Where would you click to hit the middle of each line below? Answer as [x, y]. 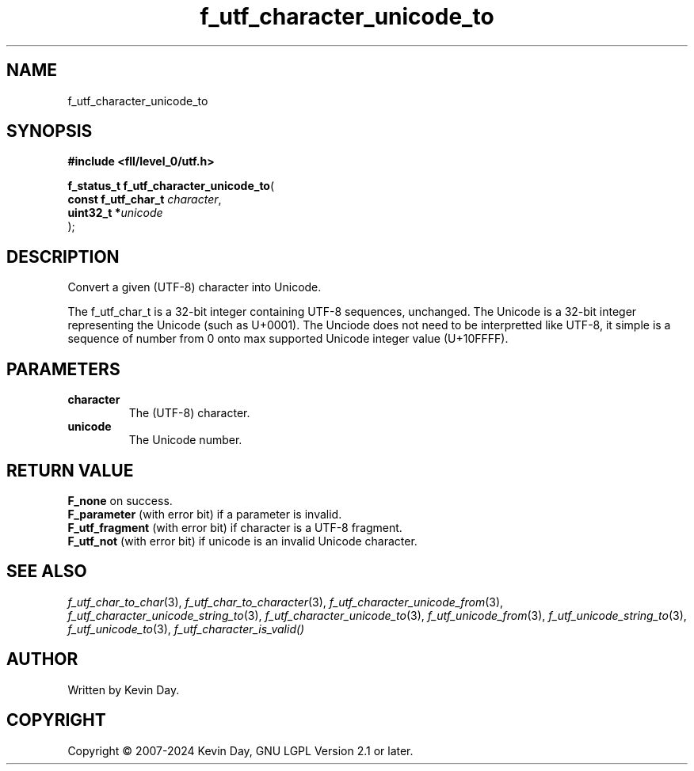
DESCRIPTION [63, 256]
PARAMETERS [63, 369]
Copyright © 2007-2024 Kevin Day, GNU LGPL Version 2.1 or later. [240, 750]
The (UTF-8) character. [189, 413]
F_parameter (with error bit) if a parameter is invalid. [205, 514]
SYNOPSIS [50, 131]
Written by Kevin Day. [124, 689]
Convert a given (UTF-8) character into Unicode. [194, 287]
